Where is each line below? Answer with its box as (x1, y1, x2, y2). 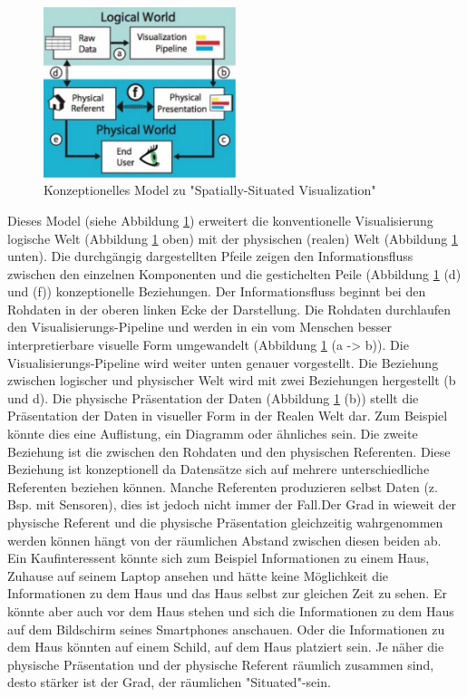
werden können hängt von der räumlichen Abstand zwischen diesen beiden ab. (7, 530, 442, 549)
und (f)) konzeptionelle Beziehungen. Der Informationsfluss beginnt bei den (7, 282, 426, 301)
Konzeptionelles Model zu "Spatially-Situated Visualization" (44, 180, 376, 199)
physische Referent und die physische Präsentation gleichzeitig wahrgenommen (7, 513, 443, 532)
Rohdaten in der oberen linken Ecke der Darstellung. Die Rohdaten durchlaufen (7, 299, 451, 318)
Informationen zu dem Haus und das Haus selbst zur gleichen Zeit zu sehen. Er (7, 584, 447, 603)
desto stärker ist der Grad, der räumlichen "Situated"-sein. (7, 673, 331, 692)
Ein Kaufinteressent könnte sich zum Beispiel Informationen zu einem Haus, (7, 548, 430, 567)
